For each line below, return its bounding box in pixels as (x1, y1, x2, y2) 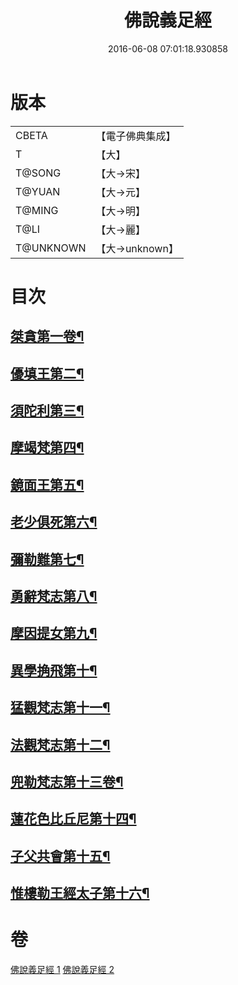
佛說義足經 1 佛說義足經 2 (10, 964, 115, 976)
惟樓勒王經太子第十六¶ (10, 885, 150, 902)
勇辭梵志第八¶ (10, 588, 98, 605)
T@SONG (15, 166, 62, 180)
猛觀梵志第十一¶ (10, 699, 111, 716)
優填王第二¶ (10, 365, 85, 382)
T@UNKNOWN (15, 241, 87, 255)
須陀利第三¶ (10, 402, 85, 420)
